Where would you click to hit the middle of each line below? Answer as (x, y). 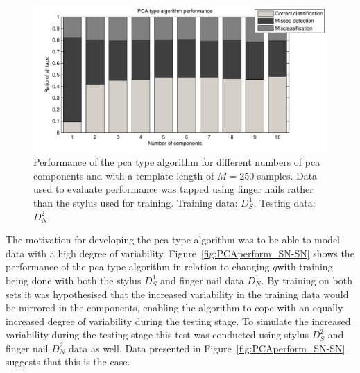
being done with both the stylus (74, 280)
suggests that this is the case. (68, 362)
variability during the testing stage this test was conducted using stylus (157, 335)
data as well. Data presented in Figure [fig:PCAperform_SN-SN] (207, 348)
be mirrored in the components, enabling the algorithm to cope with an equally (174, 307)
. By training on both (307, 280)
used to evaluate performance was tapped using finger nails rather (173, 189)
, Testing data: (284, 202)
